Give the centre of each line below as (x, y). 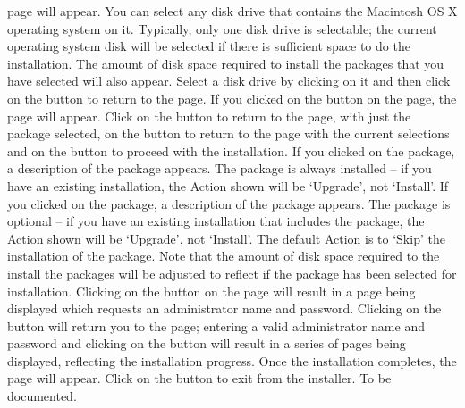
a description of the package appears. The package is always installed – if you (220, 168)
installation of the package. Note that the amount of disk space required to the (224, 256)
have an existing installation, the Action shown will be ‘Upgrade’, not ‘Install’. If (228, 185)
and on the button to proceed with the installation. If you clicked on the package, (231, 150)
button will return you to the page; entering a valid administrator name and (216, 325)
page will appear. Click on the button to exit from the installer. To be (199, 378)
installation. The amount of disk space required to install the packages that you (226, 63)
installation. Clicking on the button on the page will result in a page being (211, 291)
